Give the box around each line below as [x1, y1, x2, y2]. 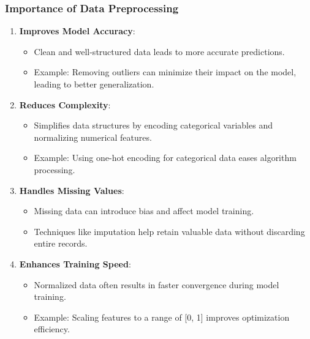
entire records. [34, 237, 88, 250]
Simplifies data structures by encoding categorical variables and [34, 119, 273, 132]
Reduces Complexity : [19, 98, 111, 111]
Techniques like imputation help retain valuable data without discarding [34, 225, 305, 237]
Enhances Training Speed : [19, 257, 131, 270]
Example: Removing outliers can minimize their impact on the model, [34, 65, 297, 78]
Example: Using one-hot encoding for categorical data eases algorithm [34, 151, 297, 164]
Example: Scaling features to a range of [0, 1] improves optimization [34, 310, 290, 323]
